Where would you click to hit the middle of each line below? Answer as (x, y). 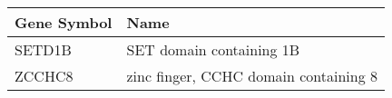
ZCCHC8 (44, 76)
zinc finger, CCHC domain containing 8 (252, 76)
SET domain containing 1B (213, 49)
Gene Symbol (64, 22)
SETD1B (43, 49)
